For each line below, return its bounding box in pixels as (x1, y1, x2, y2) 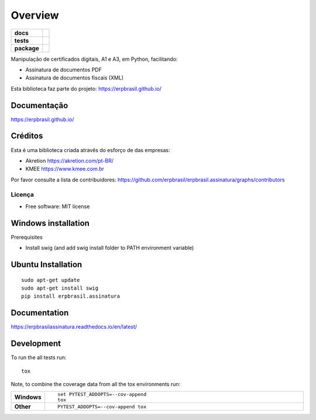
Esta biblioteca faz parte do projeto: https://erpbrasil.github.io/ (11, 85, 162, 92)
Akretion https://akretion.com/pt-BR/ (25, 157, 114, 164)
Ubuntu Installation (11, 259, 83, 269)
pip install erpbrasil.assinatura (21, 293, 120, 299)
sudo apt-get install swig (21, 284, 99, 291)
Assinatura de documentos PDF (25, 66, 102, 73)
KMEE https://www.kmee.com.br (25, 166, 105, 173)
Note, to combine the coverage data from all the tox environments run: (11, 380, 181, 387)
